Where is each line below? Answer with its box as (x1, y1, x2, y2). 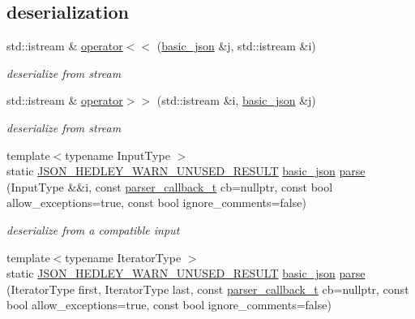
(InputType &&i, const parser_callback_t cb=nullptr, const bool (6, 178, 333, 195)
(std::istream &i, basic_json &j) (156, 92, 316, 109)
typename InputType (65, 146, 170, 163)
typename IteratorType (65, 248, 182, 265)
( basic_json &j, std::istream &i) (156, 37, 316, 54)
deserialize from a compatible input (6, 221, 180, 238)
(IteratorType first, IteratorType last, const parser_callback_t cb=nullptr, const (6, 280, 409, 297)
